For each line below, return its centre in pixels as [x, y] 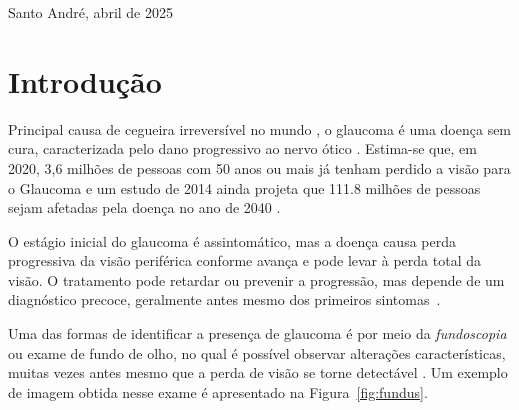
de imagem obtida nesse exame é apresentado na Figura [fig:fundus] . [218, 391]
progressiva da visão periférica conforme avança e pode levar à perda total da [244, 260]
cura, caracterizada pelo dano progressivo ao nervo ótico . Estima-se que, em [242, 148]
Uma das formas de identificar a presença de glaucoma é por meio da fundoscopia [257, 333]
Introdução [85, 80]
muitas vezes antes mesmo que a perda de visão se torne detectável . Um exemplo [258, 372]
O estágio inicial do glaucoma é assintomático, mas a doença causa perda [232, 240]
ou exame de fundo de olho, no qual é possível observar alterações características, [257, 352]
